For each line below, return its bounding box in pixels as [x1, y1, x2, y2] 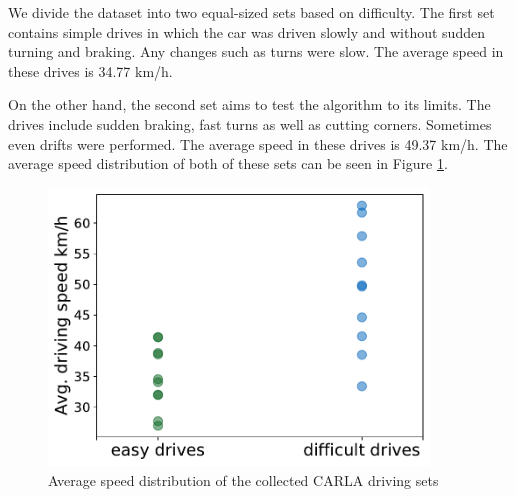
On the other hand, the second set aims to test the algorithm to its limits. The [8, 94, 491, 115]
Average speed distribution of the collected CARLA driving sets [48, 469, 439, 490]
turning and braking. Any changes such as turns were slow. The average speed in [8, 41, 504, 62]
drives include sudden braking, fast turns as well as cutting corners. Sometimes [8, 113, 492, 134]
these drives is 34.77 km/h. [8, 60, 173, 81]
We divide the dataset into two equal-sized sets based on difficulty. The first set [8, 2, 495, 22]
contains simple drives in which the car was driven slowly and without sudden [8, 21, 485, 42]
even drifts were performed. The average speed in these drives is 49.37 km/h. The [8, 133, 508, 154]
